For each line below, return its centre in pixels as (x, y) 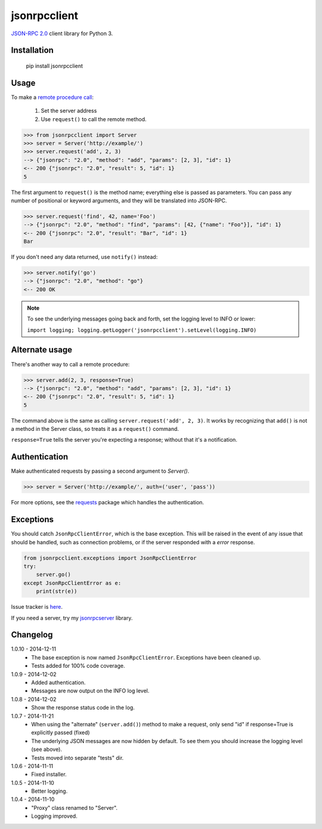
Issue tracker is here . (37, 607)
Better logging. (49, 791)
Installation (32, 50)
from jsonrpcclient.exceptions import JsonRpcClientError (110, 558)
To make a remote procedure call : (52, 97)
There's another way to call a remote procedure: (70, 364)
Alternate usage (42, 350)
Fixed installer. (49, 774)
